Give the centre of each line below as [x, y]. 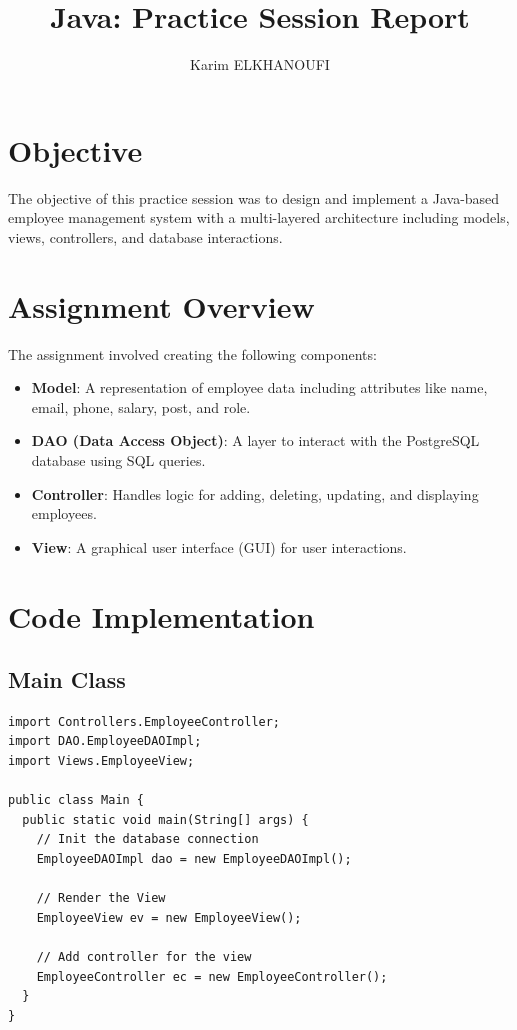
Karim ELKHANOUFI [260, 64]
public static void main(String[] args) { [165, 819]
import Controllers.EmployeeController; [144, 721]
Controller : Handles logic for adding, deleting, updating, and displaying [255, 493]
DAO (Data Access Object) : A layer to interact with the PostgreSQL [255, 440]
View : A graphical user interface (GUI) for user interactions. [219, 546]
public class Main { [76, 800]
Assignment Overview [161, 305]
